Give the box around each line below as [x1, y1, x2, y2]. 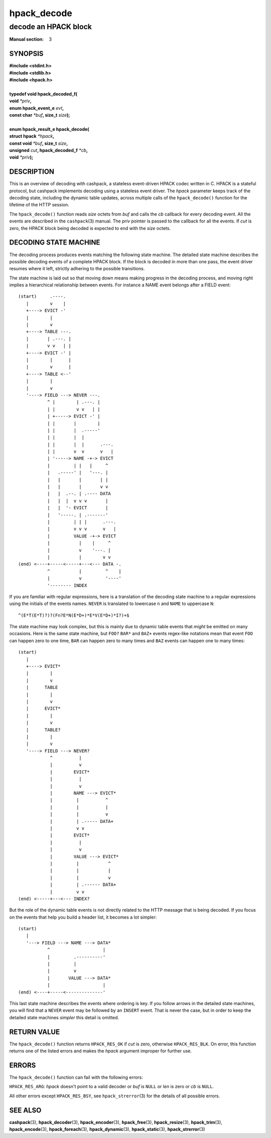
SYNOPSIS [9, 49, 44, 58]
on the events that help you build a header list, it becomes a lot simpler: [9, 914, 157, 920]
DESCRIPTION [9, 168, 55, 176]
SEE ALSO [9, 1106, 42, 1114]
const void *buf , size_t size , [9, 140, 68, 146]
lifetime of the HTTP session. [9, 202, 70, 208]
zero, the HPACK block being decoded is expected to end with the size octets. [9, 225, 171, 231]
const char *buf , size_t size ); [9, 112, 70, 118]
